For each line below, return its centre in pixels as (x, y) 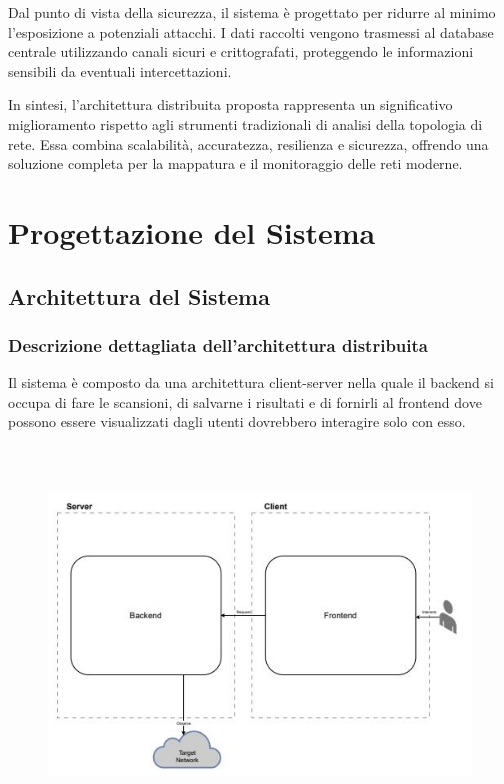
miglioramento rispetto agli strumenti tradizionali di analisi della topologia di (245, 123)
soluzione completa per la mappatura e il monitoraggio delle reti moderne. (235, 163)
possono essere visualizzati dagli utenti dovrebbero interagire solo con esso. (237, 421)
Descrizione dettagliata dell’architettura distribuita (218, 344)
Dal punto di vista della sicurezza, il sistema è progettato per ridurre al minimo (252, 12)
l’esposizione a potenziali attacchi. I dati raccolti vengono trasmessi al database (251, 31)
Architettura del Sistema (139, 295)
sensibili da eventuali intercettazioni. (120, 70)
